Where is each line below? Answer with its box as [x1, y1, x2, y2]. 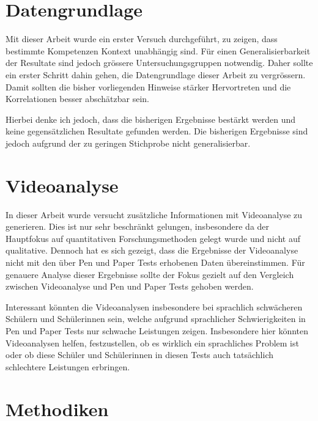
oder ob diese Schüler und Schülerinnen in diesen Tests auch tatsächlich [6, 348, 274, 361]
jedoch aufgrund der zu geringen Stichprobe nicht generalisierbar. [6, 136, 251, 149]
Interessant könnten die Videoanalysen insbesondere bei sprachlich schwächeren [6, 300, 303, 313]
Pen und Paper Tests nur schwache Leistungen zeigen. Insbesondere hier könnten [6, 324, 309, 337]
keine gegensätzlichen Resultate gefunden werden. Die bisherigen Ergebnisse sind [6, 125, 308, 137]
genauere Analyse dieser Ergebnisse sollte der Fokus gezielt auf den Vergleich [6, 268, 294, 280]
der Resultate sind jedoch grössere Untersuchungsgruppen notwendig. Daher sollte [6, 56, 313, 69]
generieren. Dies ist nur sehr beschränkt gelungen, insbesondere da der [6, 220, 270, 233]
